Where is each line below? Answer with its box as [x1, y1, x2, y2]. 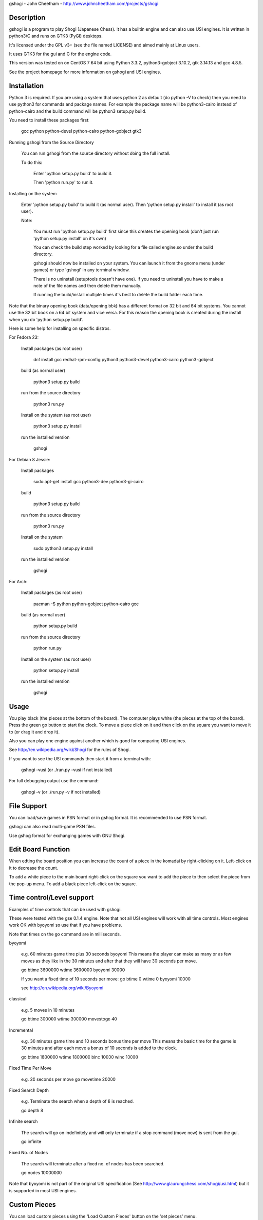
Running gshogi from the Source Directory [9, 139, 94, 145]
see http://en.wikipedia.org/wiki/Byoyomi [21, 985, 104, 991]
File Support [9, 802, 47, 810]
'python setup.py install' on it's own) [33, 235, 107, 241]
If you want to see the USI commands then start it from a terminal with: [9, 755, 151, 761]
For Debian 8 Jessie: [9, 456, 51, 462]
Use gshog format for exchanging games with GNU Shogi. [9, 833, 126, 838]
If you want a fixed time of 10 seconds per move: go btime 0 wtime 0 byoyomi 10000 [21, 976, 191, 982]
